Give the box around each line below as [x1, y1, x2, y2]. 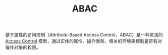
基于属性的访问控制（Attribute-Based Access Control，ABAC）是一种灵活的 [5, 32, 163, 38]
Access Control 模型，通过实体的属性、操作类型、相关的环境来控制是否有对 [5, 38, 162, 44]
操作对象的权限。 [5, 44, 41, 50]
